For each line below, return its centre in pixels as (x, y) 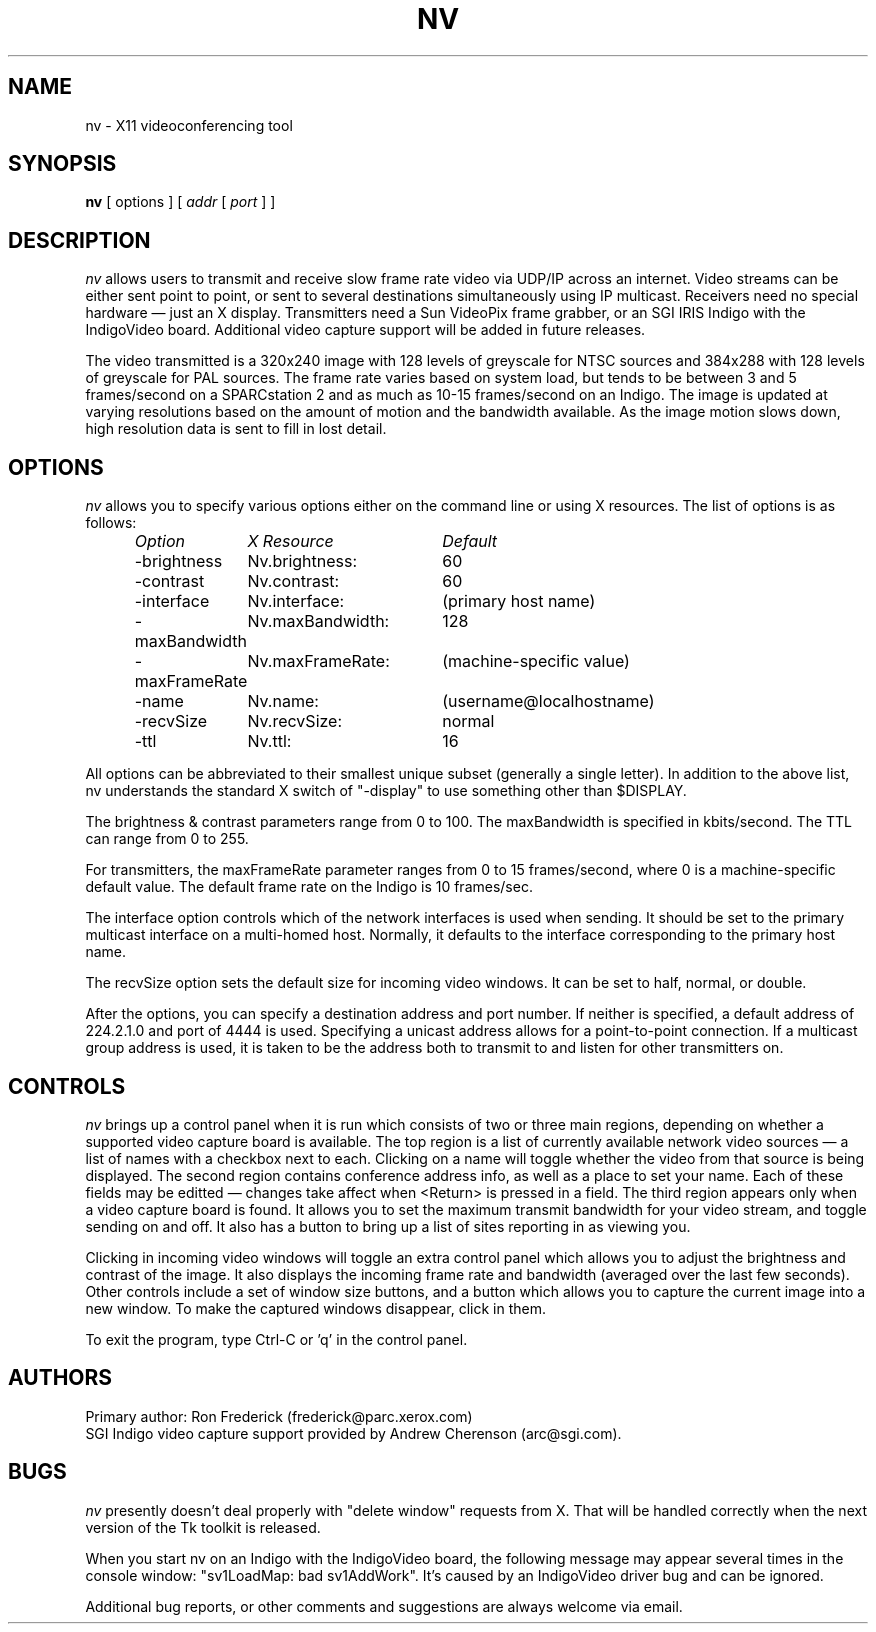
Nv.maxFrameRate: (318, 661)
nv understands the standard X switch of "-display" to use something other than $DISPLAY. (386, 791)
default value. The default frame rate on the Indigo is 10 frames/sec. (309, 887)
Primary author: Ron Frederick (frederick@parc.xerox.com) (279, 1416)
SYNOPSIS (62, 164)
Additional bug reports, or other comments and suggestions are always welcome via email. (384, 1606)
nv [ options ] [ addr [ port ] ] (180, 202)
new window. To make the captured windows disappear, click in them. (315, 1308)
